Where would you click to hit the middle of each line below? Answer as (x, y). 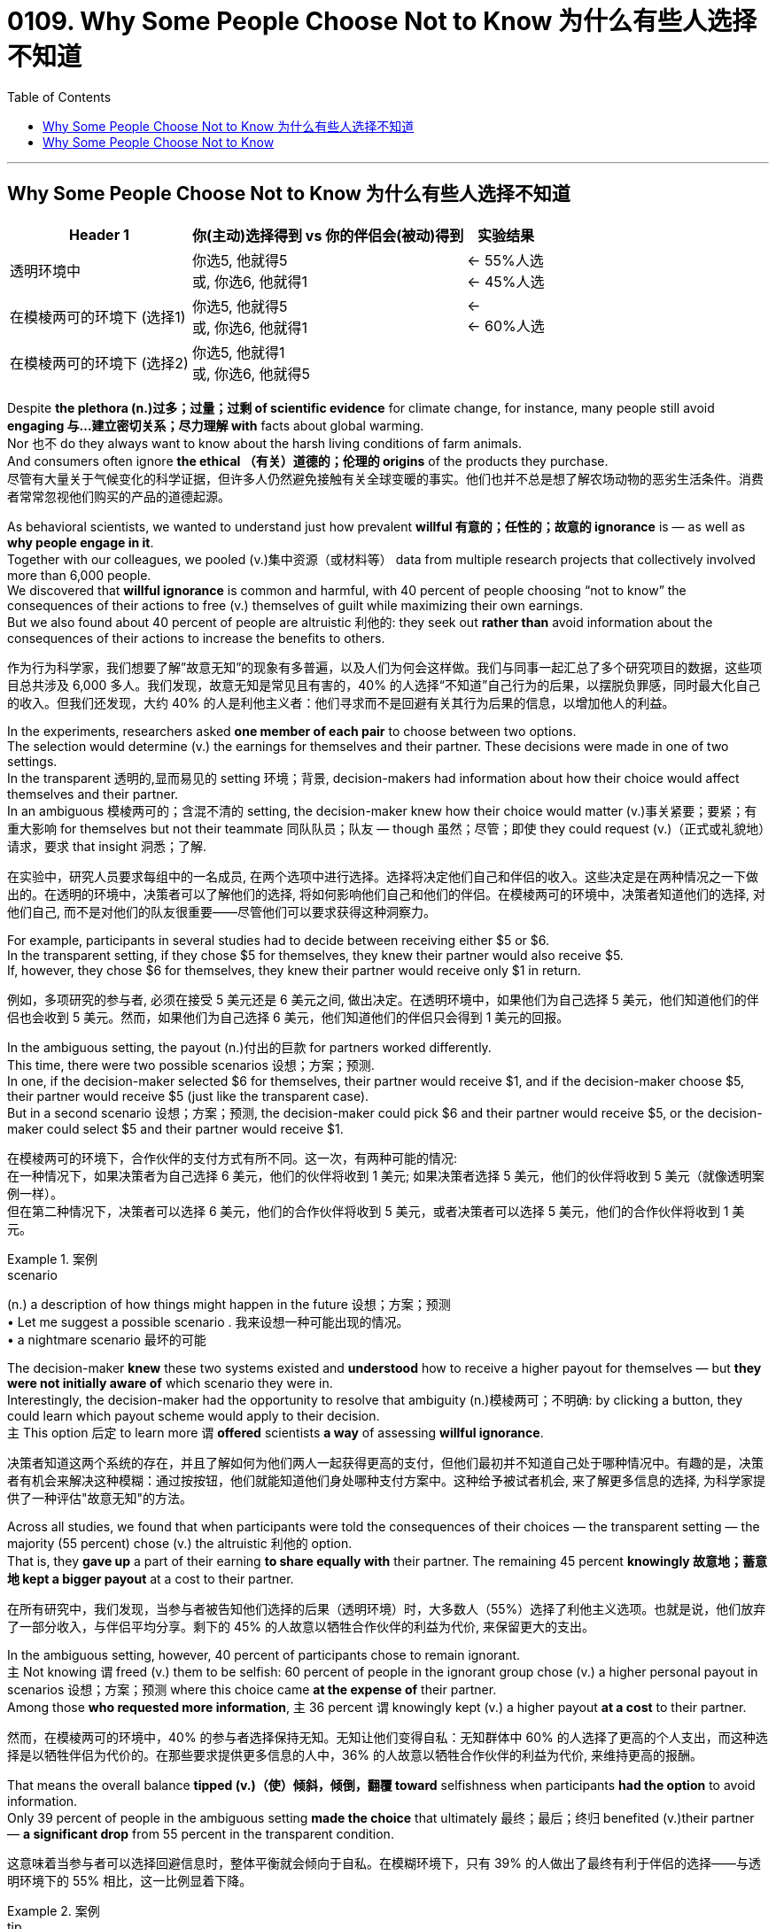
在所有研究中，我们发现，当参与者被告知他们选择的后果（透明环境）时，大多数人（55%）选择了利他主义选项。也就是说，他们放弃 (387, 1608)
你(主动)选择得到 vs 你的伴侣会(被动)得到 (328, 235)
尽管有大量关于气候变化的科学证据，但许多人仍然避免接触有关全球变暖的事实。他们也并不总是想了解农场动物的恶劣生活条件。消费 (385, 478)
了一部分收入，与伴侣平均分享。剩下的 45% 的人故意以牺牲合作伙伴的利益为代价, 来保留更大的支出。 (301, 1626)
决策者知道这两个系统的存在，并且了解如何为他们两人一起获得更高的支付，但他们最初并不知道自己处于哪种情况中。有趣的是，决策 (385, 1462)
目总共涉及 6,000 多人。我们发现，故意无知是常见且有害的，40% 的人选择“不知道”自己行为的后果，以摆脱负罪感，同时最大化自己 (384, 685)
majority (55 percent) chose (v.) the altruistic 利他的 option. (180, 1543)
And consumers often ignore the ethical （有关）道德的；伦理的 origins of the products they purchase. (308, 461)
